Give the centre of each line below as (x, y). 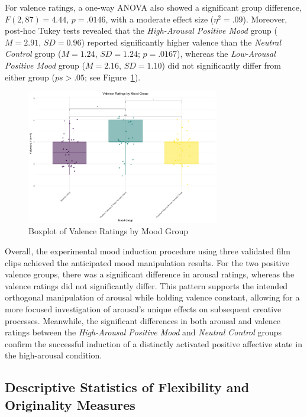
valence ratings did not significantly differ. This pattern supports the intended (146, 285)
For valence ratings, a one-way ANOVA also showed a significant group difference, (153, 7)
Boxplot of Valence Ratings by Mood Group (109, 231)
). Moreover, (265, 19)
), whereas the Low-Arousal (226, 54)
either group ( (30, 77)
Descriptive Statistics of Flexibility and (127, 387)
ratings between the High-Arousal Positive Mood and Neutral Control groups (143, 332)
